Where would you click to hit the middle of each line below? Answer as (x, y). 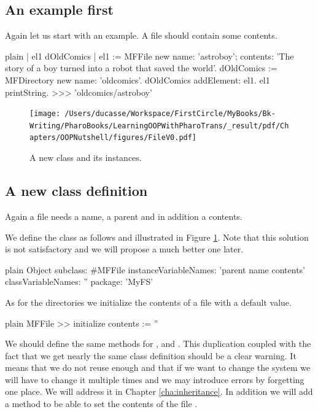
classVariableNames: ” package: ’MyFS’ (79, 282)
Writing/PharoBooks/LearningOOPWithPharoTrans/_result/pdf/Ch (159, 126)
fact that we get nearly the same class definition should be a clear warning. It (151, 355)
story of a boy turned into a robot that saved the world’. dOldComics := (141, 68)
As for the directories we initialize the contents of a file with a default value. (148, 302)
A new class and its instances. (86, 157)
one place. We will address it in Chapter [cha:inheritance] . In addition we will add (159, 391)
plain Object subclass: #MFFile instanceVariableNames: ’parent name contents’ (155, 269)
